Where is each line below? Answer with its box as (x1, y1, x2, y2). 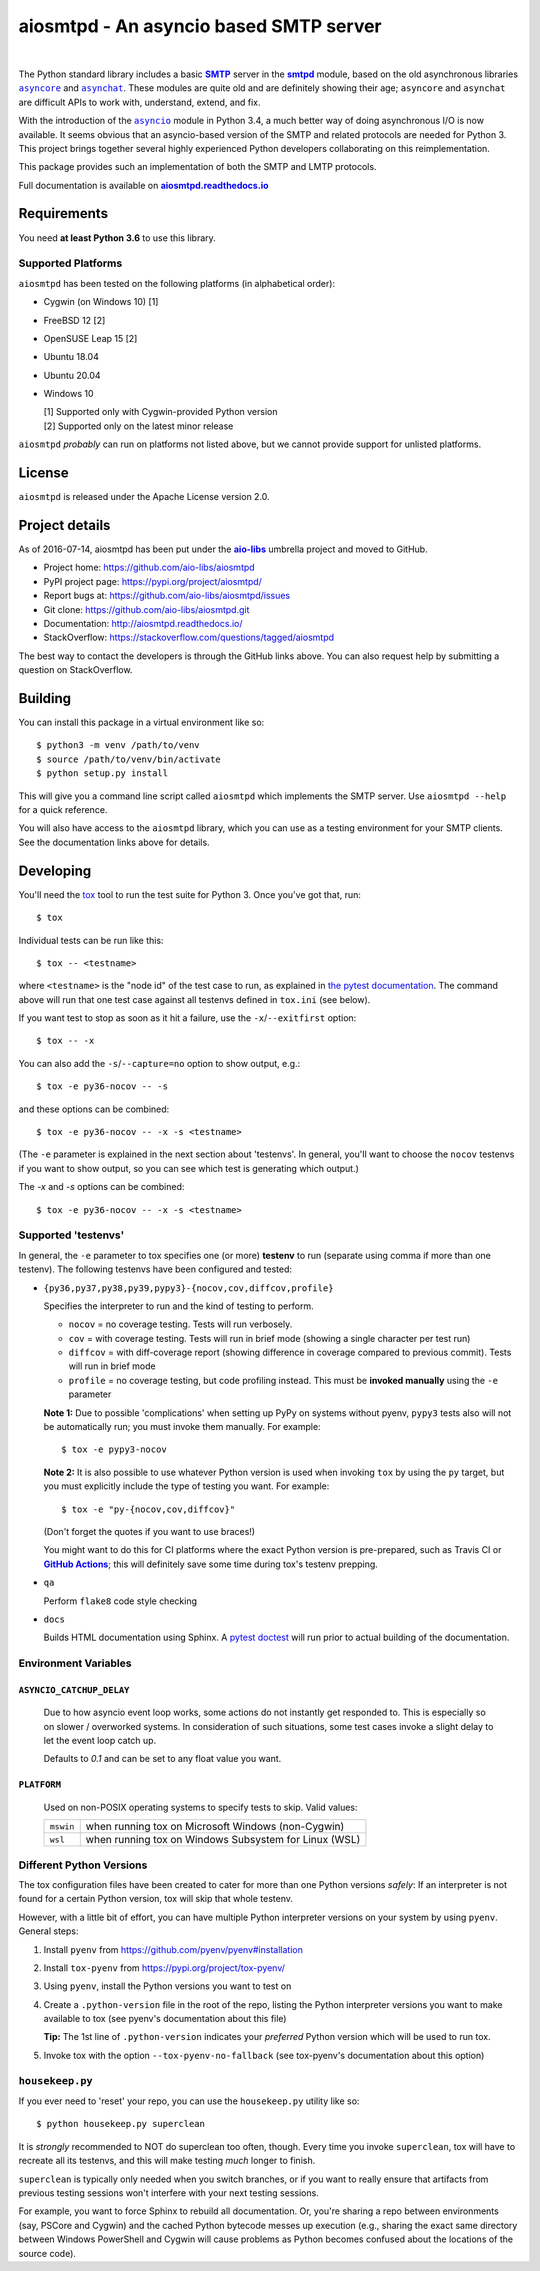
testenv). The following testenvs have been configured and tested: (18, 1263, 293, 1275)
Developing (18, 862, 92, 879)
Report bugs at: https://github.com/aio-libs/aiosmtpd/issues (43, 590, 291, 602)
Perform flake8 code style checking (43, 1595, 197, 1607)
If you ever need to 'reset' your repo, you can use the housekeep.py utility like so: (18, 2095, 360, 2107)
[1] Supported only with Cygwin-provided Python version (43, 406, 278, 418)
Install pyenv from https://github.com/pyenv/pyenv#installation (43, 1943, 304, 1955)
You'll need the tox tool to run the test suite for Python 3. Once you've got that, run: (18, 888, 362, 900)
